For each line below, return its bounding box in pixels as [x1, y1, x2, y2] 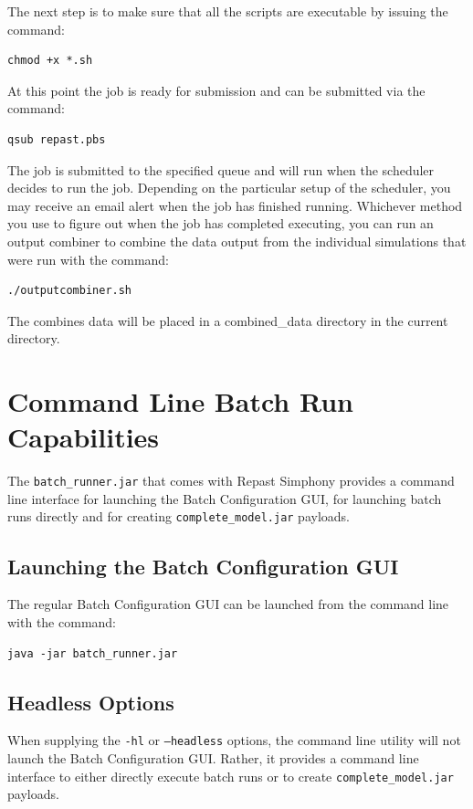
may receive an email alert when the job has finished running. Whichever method [7, 195, 463, 215]
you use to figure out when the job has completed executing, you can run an [7, 214, 434, 233]
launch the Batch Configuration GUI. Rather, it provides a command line [7, 748, 419, 767]
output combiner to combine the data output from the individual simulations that [7, 231, 467, 250]
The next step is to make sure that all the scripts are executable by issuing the [7, 2, 448, 20]
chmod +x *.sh [7, 54, 93, 68]
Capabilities [7, 418, 160, 456]
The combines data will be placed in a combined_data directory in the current [7, 310, 448, 330]
